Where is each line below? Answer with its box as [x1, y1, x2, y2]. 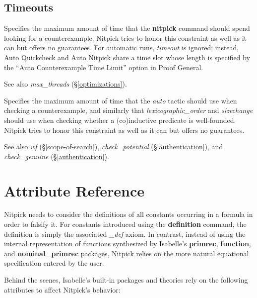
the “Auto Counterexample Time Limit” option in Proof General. [4, 62, 203, 72]
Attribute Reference [4, 180, 144, 200]
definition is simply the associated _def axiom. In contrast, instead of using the [4, 228, 246, 239]
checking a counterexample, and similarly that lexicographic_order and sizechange [4, 105, 253, 115]
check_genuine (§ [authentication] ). [4, 151, 109, 161]
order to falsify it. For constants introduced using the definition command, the [4, 219, 247, 229]
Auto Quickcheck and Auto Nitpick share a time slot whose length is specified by [4, 52, 250, 62]
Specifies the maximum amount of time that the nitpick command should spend [4, 23, 250, 33]
